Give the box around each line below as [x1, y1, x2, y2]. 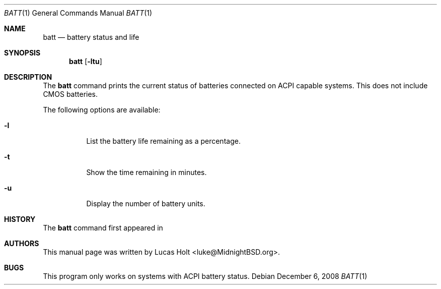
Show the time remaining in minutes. [86, 168, 207, 177]
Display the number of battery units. [86, 199, 205, 208]
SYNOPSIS [4, 48, 41, 57]
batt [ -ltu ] [69, 57, 102, 66]
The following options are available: [43, 105, 161, 114]
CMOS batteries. [43, 90, 98, 98]
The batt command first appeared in [43, 223, 163, 232]
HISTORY [4, 215, 36, 223]
